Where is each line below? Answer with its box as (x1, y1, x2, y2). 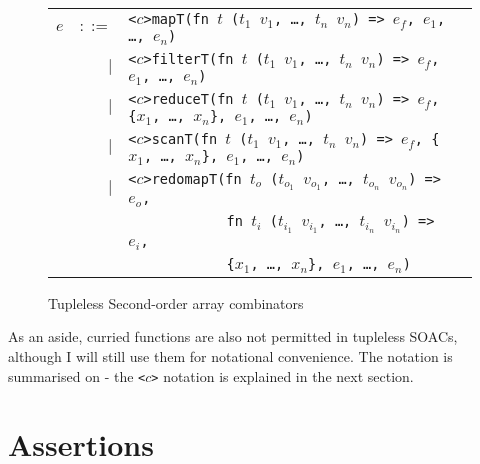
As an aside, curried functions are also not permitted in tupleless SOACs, (8, 326, 458, 347)
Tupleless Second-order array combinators (48, 292, 304, 313)
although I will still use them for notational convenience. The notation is (8, 345, 453, 366)
